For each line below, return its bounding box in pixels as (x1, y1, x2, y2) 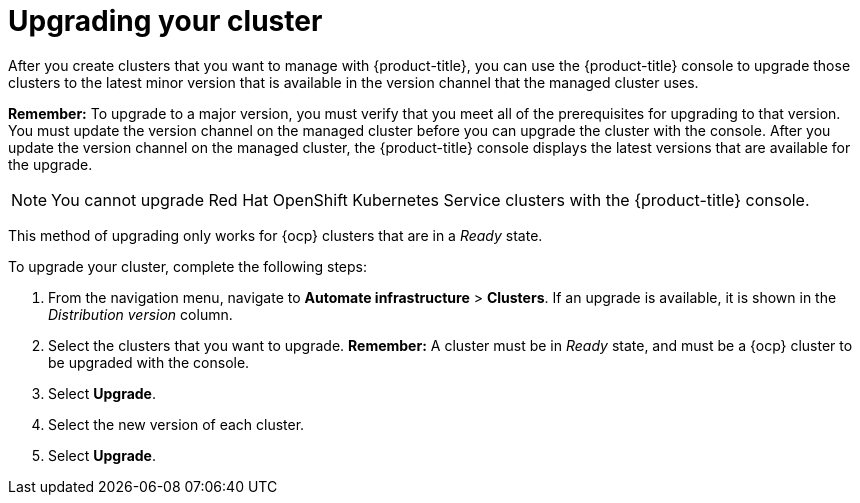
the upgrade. (8, 155, 93, 173)
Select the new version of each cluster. (48, 415, 305, 433)
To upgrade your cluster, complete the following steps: (8, 257, 368, 275)
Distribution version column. (48, 305, 233, 323)
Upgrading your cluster (8, 4, 323, 38)
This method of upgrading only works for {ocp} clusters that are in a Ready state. (8, 226, 543, 244)
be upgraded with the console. (48, 353, 250, 371)
